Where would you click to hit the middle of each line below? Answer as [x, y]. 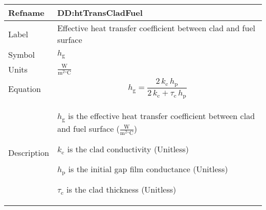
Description [29, 153]
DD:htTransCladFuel [100, 13]
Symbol [22, 54]
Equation [25, 88]
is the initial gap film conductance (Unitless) [148, 169]
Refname [26, 13]
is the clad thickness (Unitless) [121, 190]
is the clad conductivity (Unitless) [128, 149]
